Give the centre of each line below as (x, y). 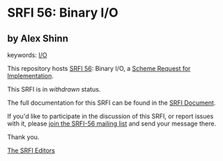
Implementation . (31, 76)
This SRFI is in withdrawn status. (54, 89)
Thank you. (23, 137)
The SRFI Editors (31, 150)
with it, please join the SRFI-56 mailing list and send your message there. (112, 124)
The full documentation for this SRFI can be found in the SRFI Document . (111, 103)
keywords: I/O (27, 55)
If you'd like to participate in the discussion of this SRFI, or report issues (110, 116)
